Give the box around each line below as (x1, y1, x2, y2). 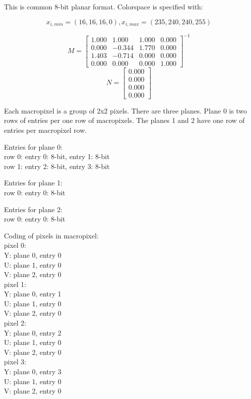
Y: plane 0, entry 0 (4, 249, 62, 260)
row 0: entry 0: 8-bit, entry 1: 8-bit (4, 151, 110, 162)
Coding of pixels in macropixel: (4, 230, 99, 240)
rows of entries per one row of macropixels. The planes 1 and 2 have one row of (4, 115, 245, 125)
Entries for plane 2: (4, 204, 63, 214)
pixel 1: (4, 279, 26, 289)
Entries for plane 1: (4, 177, 63, 188)
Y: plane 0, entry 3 (4, 366, 62, 377)
